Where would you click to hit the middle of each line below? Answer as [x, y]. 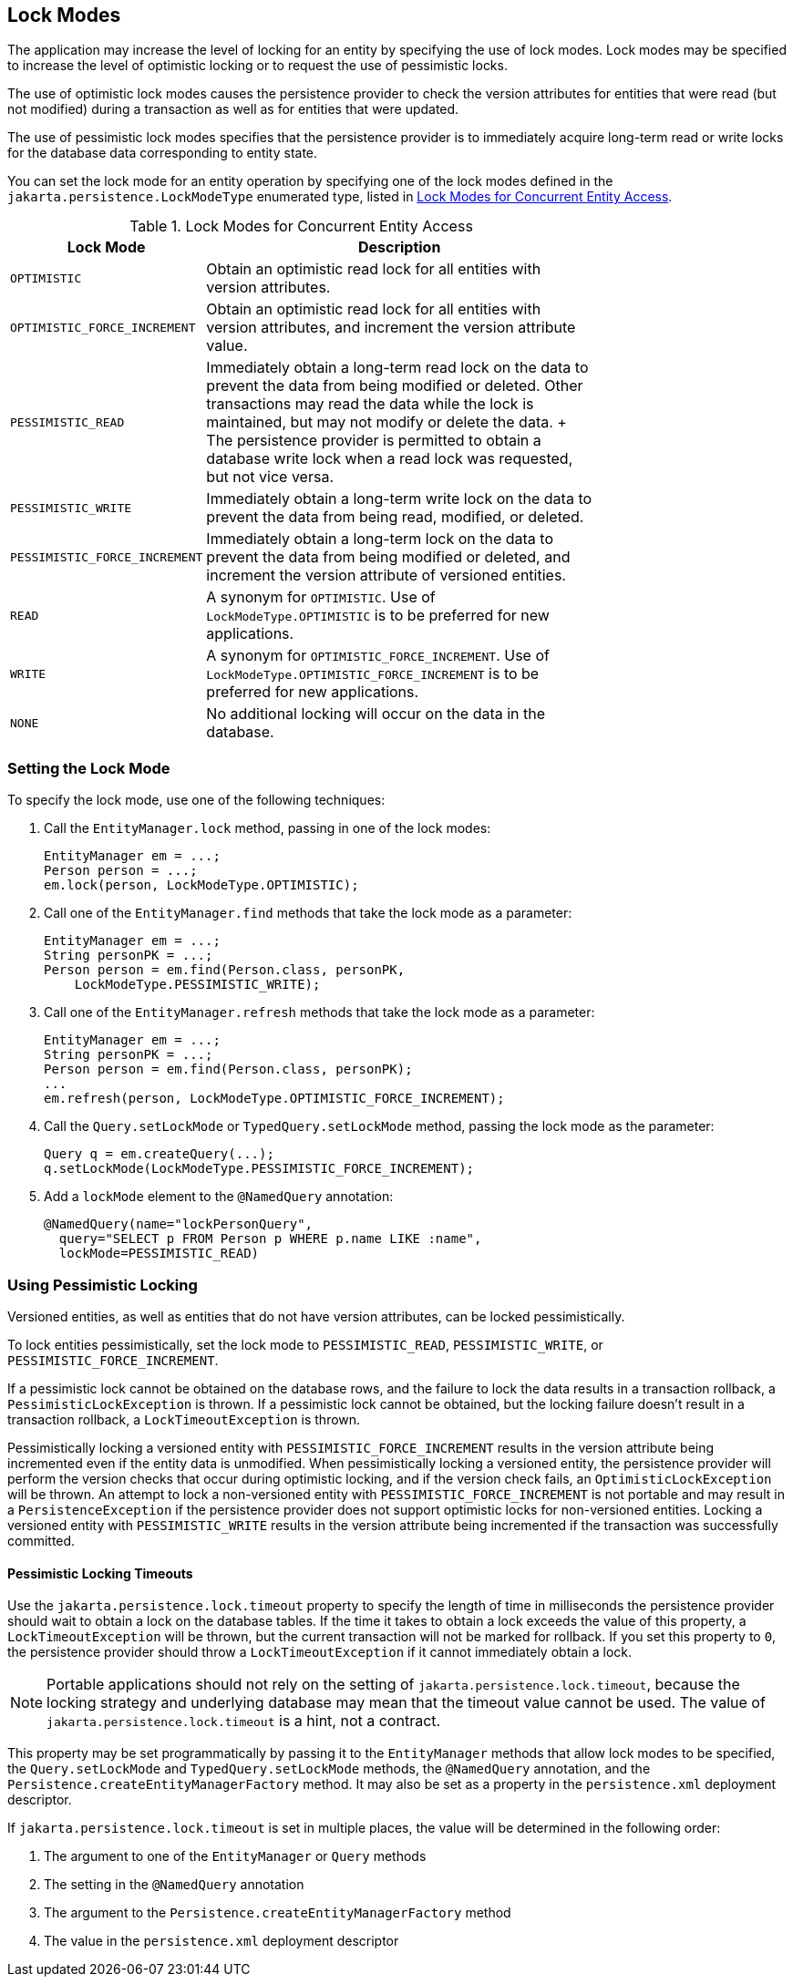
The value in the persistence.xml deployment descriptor [221, 1941]
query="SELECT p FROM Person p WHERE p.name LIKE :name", [270, 1239]
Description [399, 247]
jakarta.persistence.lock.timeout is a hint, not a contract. [244, 1721]
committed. [41, 1540]
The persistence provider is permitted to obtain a [374, 441]
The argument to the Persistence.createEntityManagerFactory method [278, 1913]
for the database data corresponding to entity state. [163, 153]
